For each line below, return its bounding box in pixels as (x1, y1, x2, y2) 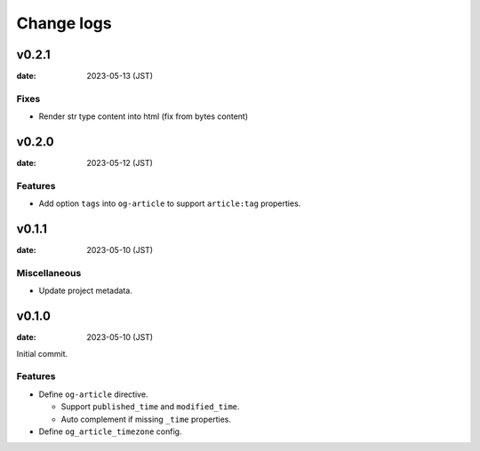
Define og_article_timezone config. (38, 426, 182, 437)
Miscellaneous (16, 266, 82, 279)
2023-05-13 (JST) (86, 71, 154, 82)
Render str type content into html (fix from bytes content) (38, 111, 249, 122)
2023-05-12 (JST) (86, 158, 153, 169)
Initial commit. (16, 348, 68, 359)
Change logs (16, 13, 112, 33)
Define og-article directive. (38, 389, 148, 400)
